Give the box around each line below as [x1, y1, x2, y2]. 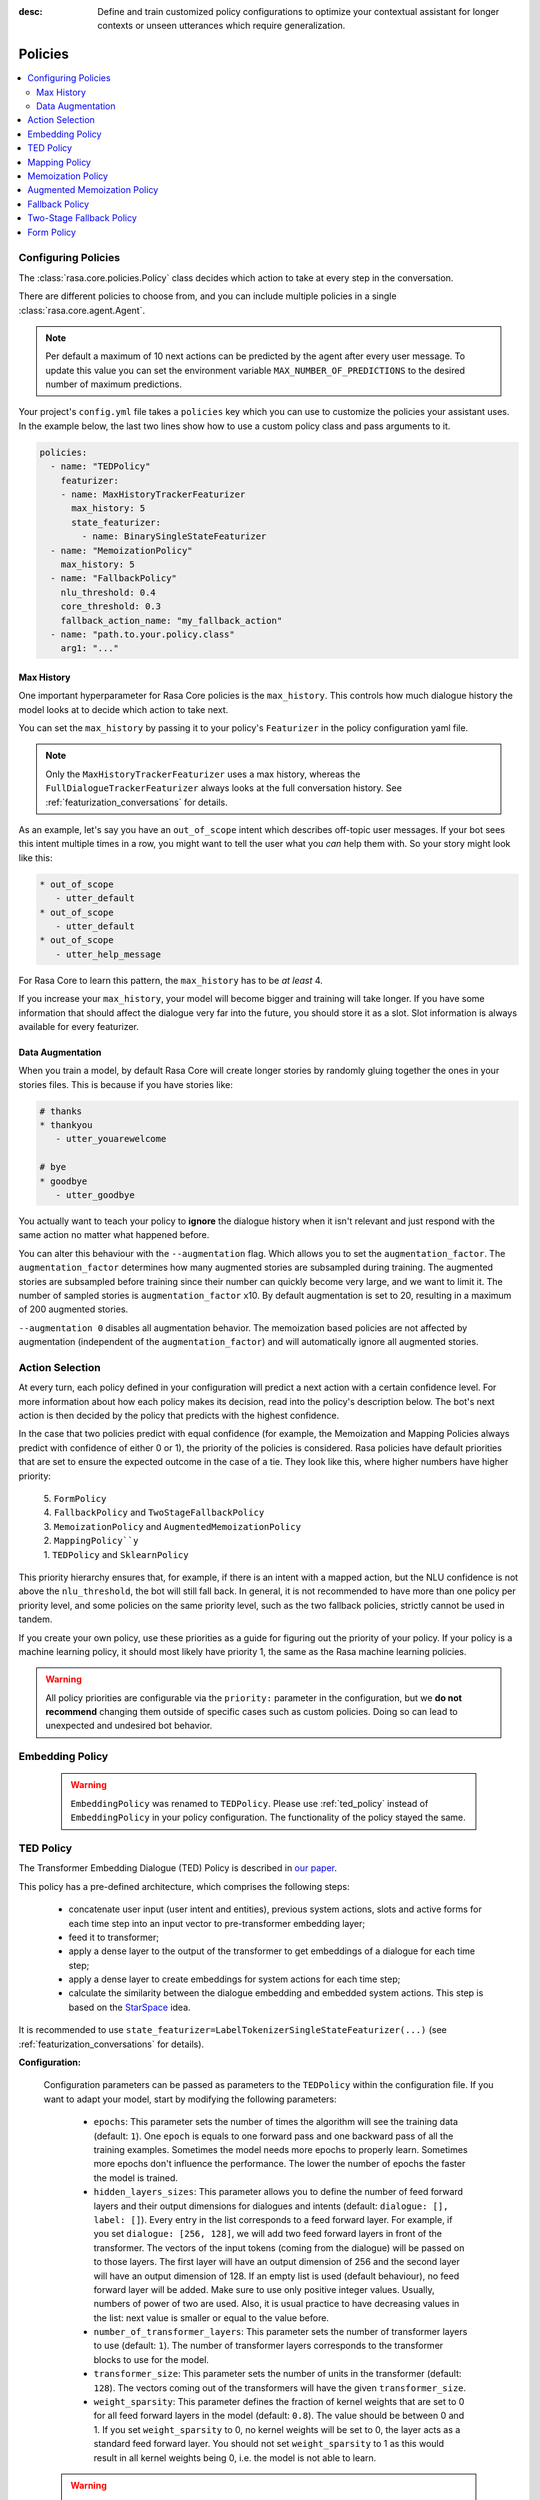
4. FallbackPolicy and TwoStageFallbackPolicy [43, 1506, 265, 1519]
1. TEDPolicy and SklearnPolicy [43, 1548, 189, 1560]
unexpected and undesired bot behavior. [45, 1720, 213, 1732]
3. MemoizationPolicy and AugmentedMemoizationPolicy [43, 1520, 302, 1532]
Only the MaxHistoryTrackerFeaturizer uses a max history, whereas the [45, 768, 361, 780]
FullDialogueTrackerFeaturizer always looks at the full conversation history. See [45, 782, 402, 794]
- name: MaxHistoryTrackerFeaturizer [60, 489, 246, 500]
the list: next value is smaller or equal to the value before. [93, 2311, 330, 2324]
